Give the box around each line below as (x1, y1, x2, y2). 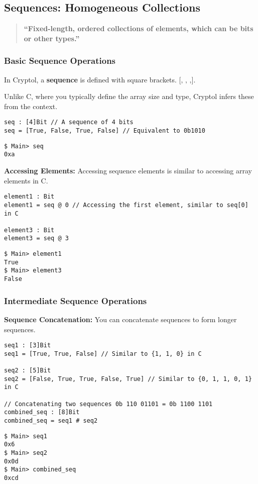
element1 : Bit (4, 193, 55, 201)
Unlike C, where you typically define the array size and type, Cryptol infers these (4, 91, 254, 102)
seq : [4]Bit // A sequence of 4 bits (4, 119, 134, 126)
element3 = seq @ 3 (4, 235, 69, 242)
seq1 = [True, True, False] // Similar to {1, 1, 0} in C (4, 350, 202, 357)
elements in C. (4, 175, 48, 185)
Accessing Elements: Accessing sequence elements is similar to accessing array (4, 165, 252, 176)
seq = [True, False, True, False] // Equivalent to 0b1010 (4, 127, 205, 135)
